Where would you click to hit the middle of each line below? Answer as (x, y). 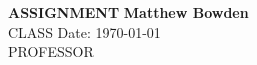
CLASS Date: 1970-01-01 (84, 31)
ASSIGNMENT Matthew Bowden (128, 12)
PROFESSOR (51, 51)
